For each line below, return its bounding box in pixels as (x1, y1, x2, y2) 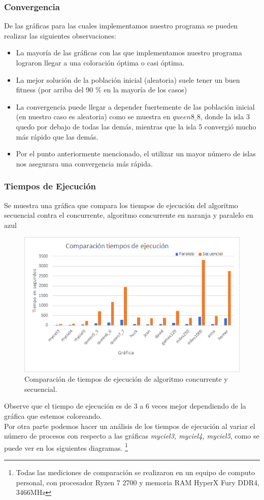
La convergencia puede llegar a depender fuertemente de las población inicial (16, 101, 255, 112)
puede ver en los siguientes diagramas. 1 (4, 441, 128, 453)
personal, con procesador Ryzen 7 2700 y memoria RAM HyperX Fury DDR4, (16, 477, 259, 487)
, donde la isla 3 (200, 111, 250, 122)
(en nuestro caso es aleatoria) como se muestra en (16, 111, 171, 122)
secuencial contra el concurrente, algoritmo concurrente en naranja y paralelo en (4, 210, 253, 220)
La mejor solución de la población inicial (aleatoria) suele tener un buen (16, 74, 240, 85)
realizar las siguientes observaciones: (4, 30, 116, 41)
